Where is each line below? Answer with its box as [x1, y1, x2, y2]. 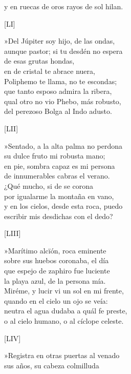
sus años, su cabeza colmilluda [4, 360, 99, 370]
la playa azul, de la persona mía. [4, 275, 106, 286]
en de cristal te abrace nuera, [4, 65, 95, 76]
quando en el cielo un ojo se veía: [4, 295, 108, 306]
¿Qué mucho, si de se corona [4, 180, 93, 191]
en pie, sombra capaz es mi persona [4, 160, 115, 171]
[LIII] [4, 228, 21, 239]
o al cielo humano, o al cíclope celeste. [4, 316, 124, 326]
